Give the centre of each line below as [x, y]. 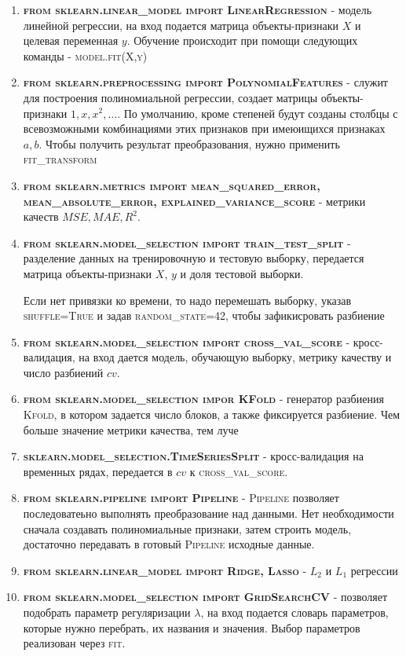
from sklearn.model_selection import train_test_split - [187, 242]
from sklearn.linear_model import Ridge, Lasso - [165, 570]
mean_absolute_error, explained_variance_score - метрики [194, 201]
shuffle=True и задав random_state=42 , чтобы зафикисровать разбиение [204, 315]
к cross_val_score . [239, 471]
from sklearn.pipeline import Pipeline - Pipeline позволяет [181, 498]
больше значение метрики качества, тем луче [131, 429]
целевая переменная [71, 40]
